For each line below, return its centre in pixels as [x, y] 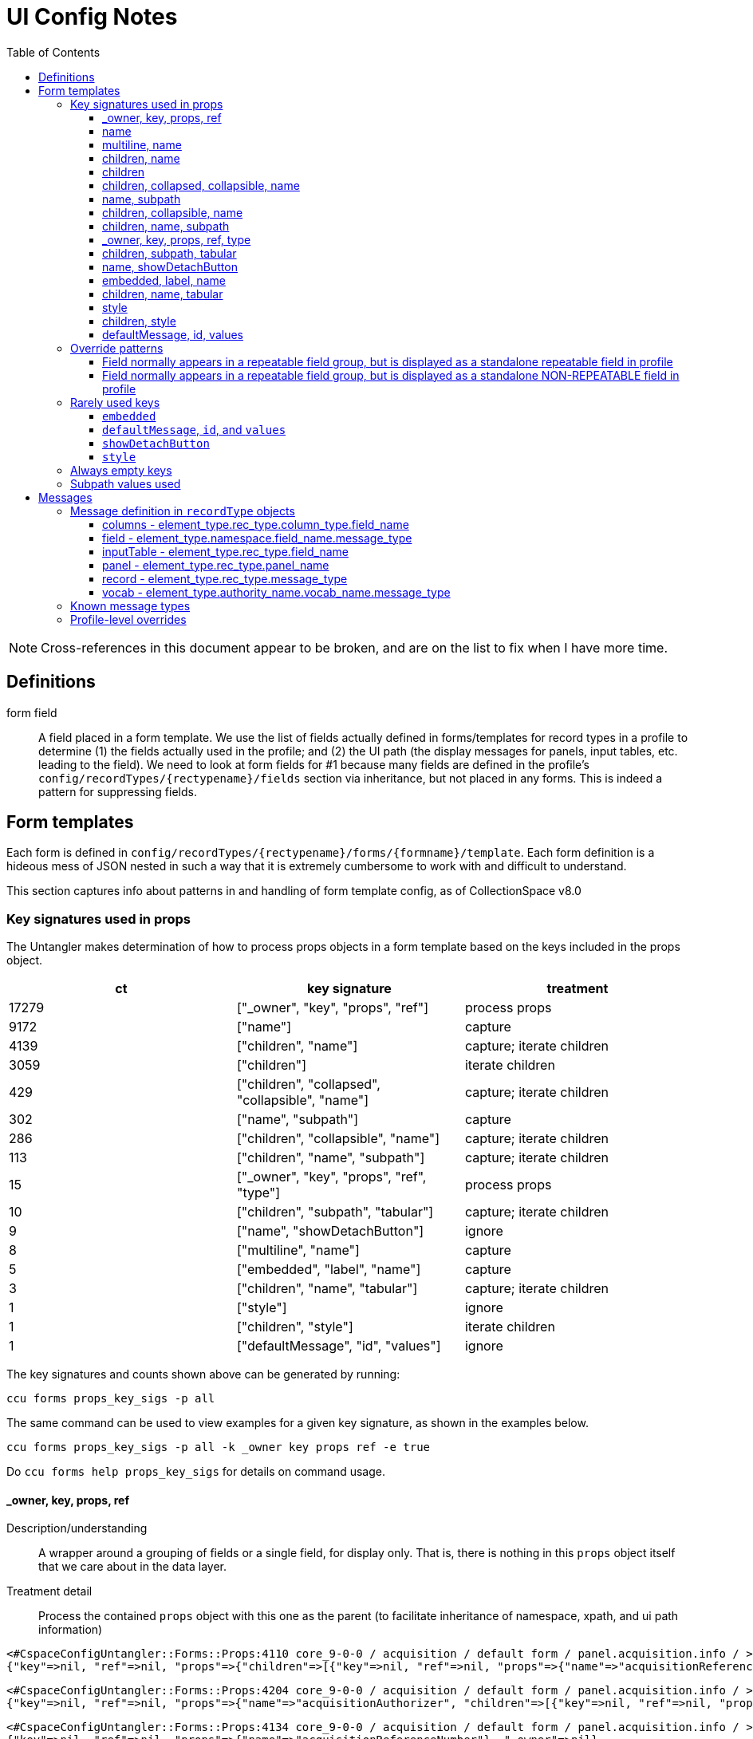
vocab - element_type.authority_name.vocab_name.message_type [276, 592]
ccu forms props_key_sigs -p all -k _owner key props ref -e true [219, 1447]
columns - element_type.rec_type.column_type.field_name [256, 524]
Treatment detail [49, 1591]
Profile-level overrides [128, 619]
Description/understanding [77, 1528]
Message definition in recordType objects [183, 511]
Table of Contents [53, 52]
